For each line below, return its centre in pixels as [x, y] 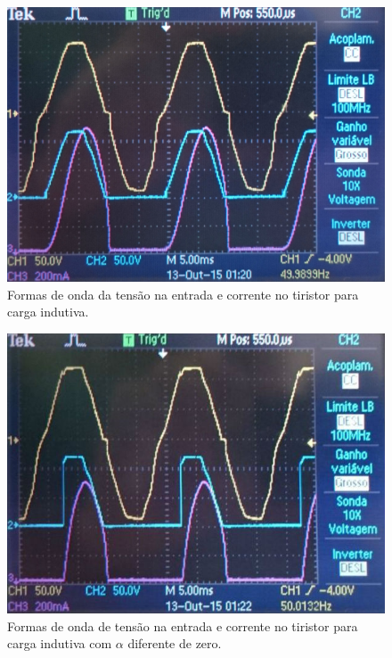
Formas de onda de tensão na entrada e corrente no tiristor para [183, 625]
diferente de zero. [175, 643]
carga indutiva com [60, 643]
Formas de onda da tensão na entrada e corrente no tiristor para [183, 294]
